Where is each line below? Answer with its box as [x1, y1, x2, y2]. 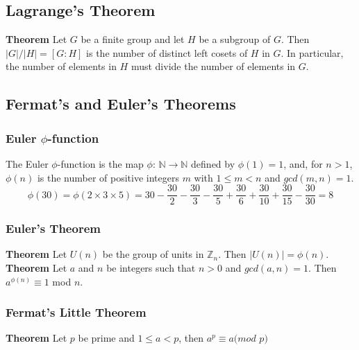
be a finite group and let [81, 32, 185, 46]
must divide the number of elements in [131, 59, 296, 73]
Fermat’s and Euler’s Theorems [6, 93, 236, 114]
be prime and [78, 331, 135, 345]
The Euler [6, 156, 49, 170]
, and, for [283, 156, 323, 170]
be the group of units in [102, 247, 204, 261]
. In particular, [281, 45, 344, 60]
